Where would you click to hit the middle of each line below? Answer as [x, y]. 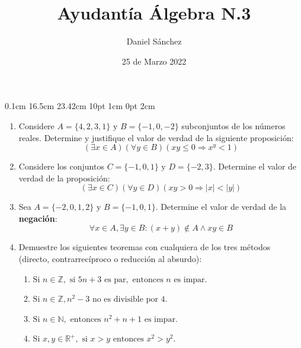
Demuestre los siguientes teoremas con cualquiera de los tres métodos [145, 247]
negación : [38, 218]
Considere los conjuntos [61, 166]
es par [115, 280]
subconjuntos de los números [233, 125]
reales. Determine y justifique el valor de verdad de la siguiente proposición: [156, 137]
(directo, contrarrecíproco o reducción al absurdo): [110, 259]
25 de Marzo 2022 [154, 61]
